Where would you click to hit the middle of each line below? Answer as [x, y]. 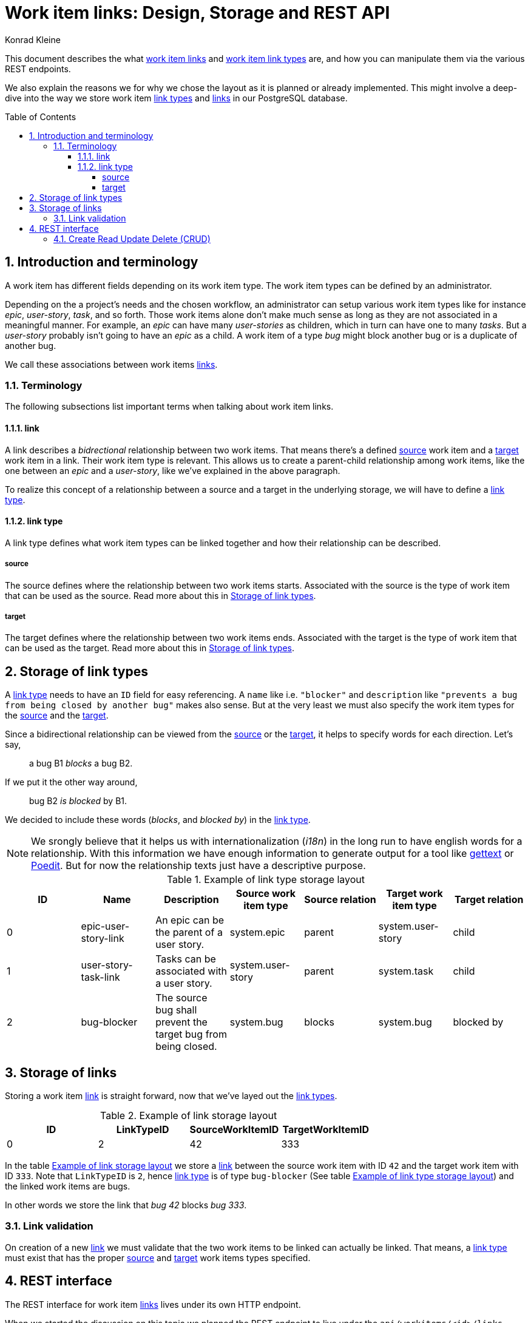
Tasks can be [186, 959]
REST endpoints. [38, 69]
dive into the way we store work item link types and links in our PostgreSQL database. [176, 98]
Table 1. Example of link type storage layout [266, 880]
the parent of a [189, 932]
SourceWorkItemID [234, 1130]
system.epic [257, 932]
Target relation [489, 900]
